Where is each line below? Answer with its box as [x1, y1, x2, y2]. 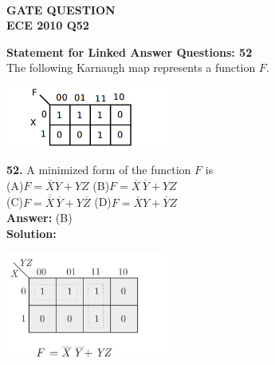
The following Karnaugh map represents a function [6, 59, 256, 76]
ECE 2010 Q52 [6, 17, 89, 34]
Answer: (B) [6, 209, 73, 226]
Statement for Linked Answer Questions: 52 [6, 43, 253, 60]
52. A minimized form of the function [6, 161, 191, 178]
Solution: [6, 224, 57, 241]
